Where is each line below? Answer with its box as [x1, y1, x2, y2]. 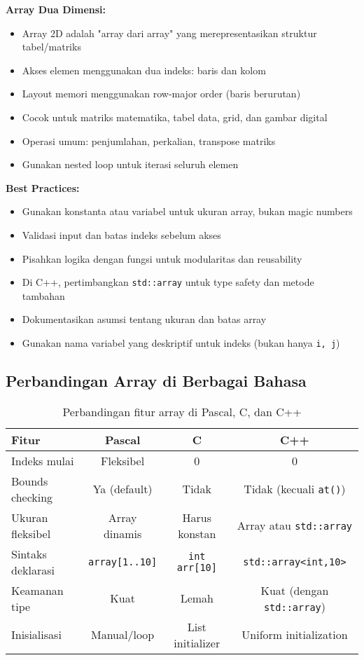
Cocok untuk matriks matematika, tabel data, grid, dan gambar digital [22, 109, 328, 124]
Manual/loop [91, 626, 155, 643]
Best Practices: [6, 180, 80, 195]
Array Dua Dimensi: [6, 2, 106, 16]
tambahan [22, 288, 65, 303]
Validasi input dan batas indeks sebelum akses [22, 227, 221, 242]
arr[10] [176, 561, 217, 573]
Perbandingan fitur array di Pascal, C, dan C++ [62, 403, 302, 420]
